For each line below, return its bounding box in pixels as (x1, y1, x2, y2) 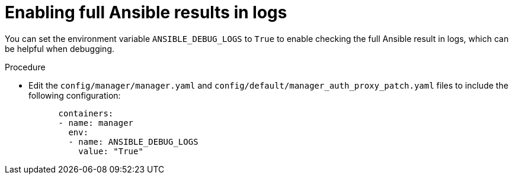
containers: (58, 108, 114, 118)
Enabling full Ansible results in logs (5, 2, 287, 22)
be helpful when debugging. (5, 43, 115, 54)
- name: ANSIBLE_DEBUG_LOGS (68, 136, 198, 147)
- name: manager (58, 118, 134, 128)
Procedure (5, 61, 46, 72)
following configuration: (28, 90, 121, 100)
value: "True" (78, 146, 143, 156)
